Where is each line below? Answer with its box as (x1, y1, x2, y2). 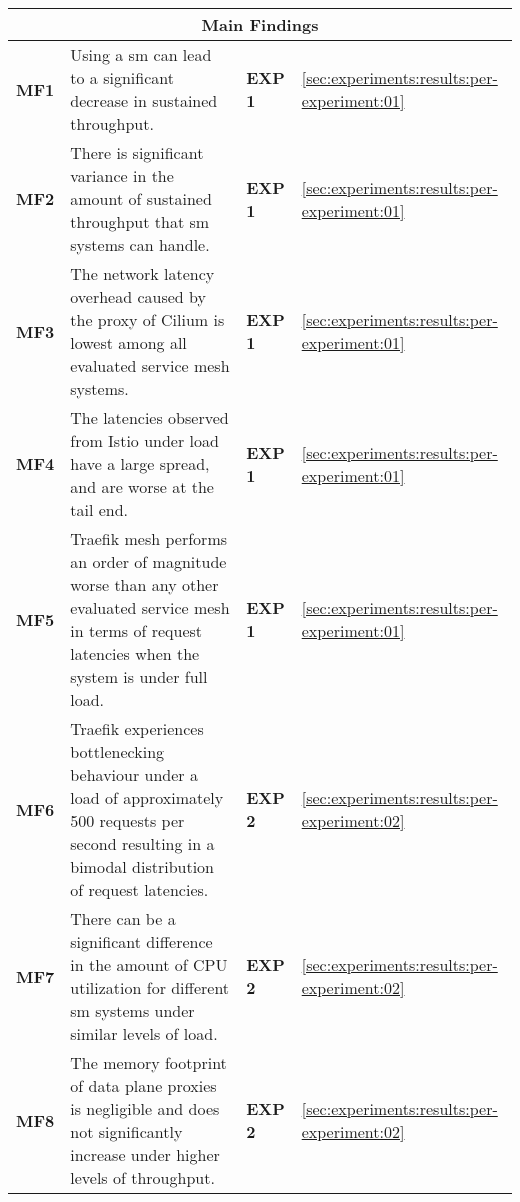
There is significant (70, 141, 204, 164)
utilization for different (70, 976, 230, 999)
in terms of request (70, 619, 203, 642)
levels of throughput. (70, 1166, 215, 1189)
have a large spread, (70, 452, 210, 475)
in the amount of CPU (70, 953, 228, 976)
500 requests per (70, 809, 185, 832)
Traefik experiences (70, 717, 204, 740)
